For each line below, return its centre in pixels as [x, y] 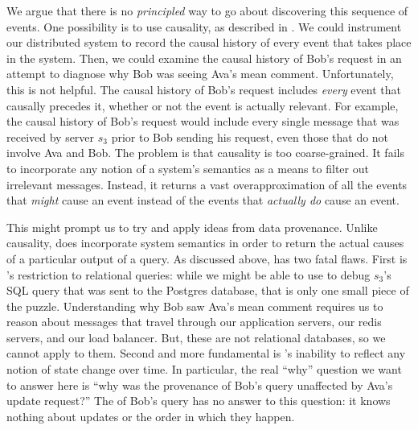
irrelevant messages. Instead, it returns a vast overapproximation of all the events [207, 184]
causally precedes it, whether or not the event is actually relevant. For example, [203, 105]
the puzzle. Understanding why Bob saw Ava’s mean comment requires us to [195, 306]
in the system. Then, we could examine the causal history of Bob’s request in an [204, 58]
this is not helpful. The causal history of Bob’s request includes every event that [204, 89]
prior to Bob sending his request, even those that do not [250, 136]
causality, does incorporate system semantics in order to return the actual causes [205, 243]
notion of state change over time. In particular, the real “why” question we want [204, 369]
